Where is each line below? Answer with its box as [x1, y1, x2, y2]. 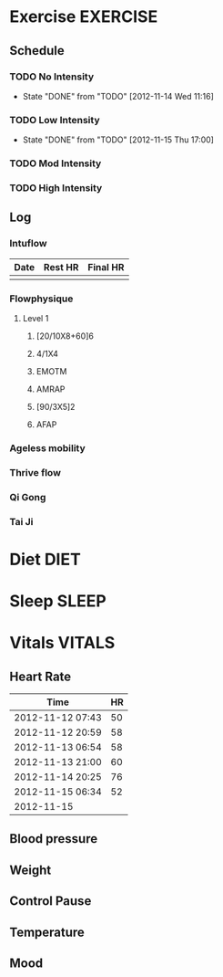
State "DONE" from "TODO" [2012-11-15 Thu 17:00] [22, 134, 214, 145]
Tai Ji [9, 515, 34, 528]
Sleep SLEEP [9, 591, 106, 612]
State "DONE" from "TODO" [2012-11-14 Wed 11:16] [22, 90, 214, 101]
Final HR [87, 260, 125, 273]
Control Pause [9, 893, 92, 909]
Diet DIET [9, 549, 82, 570]
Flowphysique [9, 292, 74, 305]
